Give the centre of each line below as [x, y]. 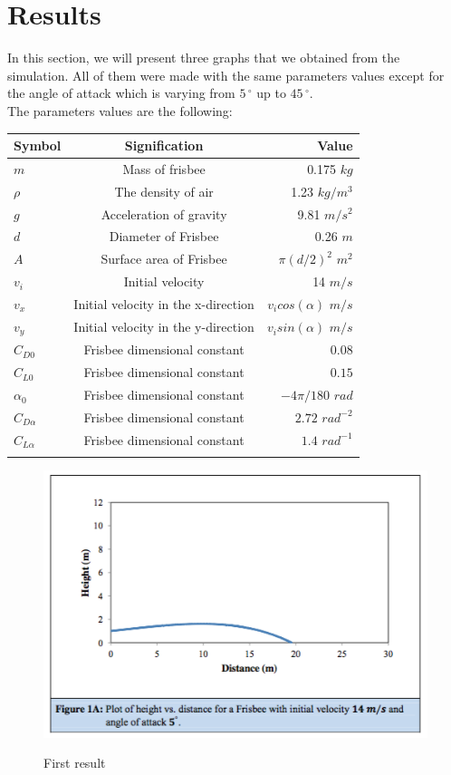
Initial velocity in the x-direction [164, 303]
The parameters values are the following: [120, 110]
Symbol [38, 145]
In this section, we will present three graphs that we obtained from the [204, 58]
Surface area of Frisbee [164, 259]
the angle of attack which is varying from [121, 93]
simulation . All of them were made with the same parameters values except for [226, 75]
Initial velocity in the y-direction [164, 327]
